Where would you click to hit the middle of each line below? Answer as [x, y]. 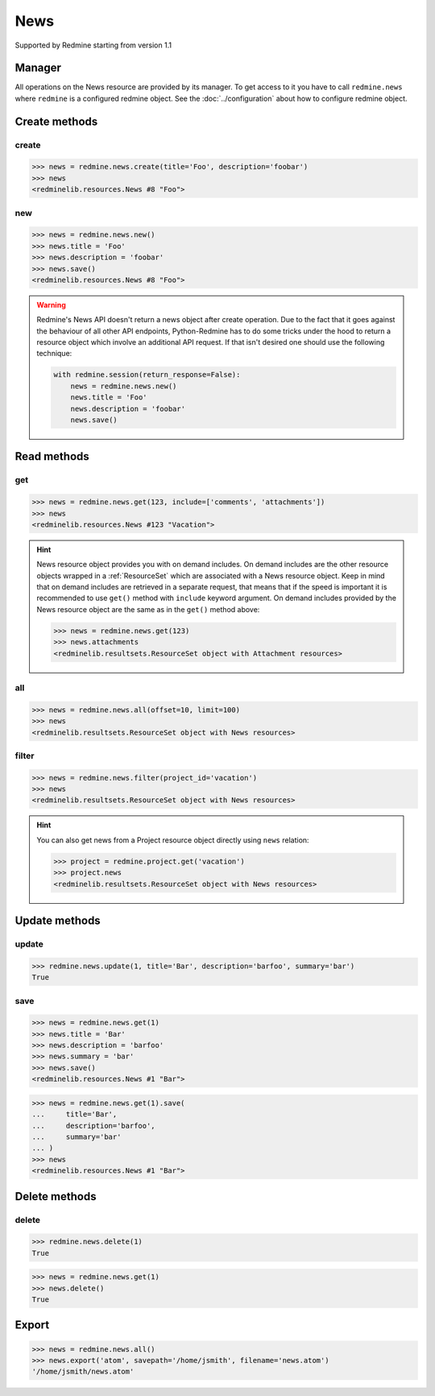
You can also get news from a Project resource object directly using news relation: [173, 840]
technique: [54, 354]
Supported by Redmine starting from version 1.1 [93, 45]
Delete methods [56, 1196]
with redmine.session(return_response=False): [147, 375]
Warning [51, 304]
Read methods [52, 456]
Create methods [56, 121]
